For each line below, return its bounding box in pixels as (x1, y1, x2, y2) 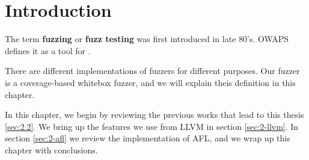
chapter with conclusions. (5, 143, 98, 156)
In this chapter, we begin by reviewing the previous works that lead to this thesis (5, 108, 304, 121)
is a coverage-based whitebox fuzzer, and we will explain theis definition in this (5, 76, 296, 88)
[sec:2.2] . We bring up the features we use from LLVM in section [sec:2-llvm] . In (5, 120, 299, 132)
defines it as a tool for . (5, 44, 91, 57)
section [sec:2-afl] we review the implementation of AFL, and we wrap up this (5, 132, 290, 144)
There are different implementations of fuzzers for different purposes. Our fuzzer (5, 64, 300, 77)
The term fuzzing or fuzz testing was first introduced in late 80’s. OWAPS (5, 32, 289, 45)
